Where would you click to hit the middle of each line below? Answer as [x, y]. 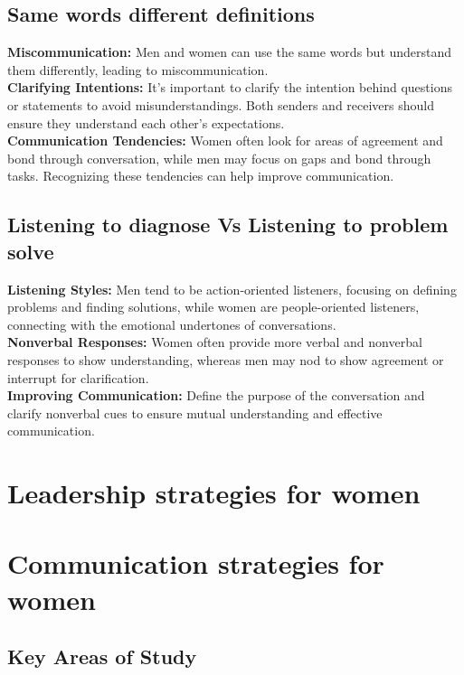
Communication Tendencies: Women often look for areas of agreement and [225, 141]
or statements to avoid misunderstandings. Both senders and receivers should [221, 104]
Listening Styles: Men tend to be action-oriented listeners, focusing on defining [232, 289]
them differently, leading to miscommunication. [138, 69]
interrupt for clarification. [78, 377]
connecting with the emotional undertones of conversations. [172, 324]
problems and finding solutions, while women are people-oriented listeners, [213, 307]
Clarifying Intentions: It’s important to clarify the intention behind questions [230, 87]
